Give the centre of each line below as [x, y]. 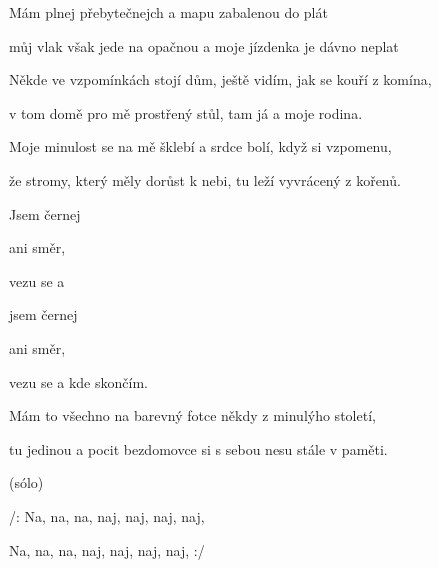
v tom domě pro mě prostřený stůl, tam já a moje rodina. [186, 112]
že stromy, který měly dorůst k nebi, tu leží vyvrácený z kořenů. [205, 179]
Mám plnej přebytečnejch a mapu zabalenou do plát [168, 12]
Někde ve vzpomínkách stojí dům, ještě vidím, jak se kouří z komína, [220, 79]
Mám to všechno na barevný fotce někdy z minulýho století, [192, 415]
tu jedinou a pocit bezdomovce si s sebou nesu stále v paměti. [198, 448]
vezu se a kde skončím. [78, 381]
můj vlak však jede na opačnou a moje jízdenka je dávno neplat [204, 45]
